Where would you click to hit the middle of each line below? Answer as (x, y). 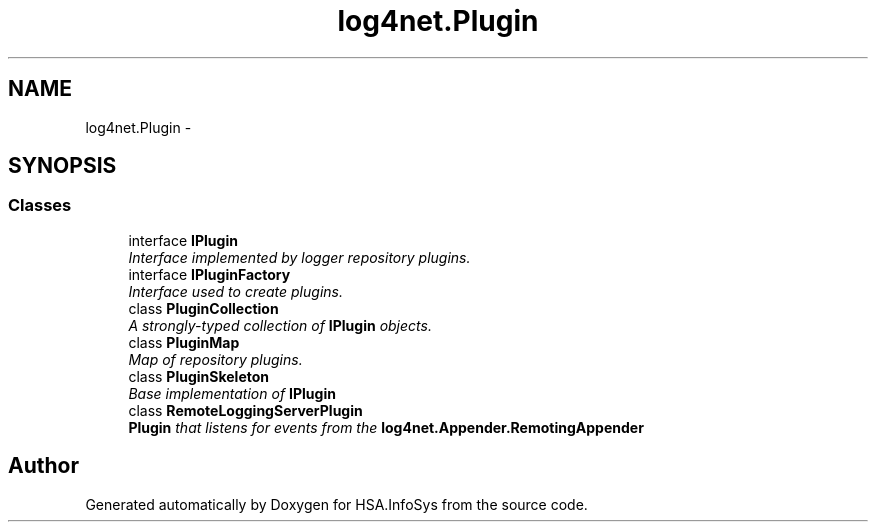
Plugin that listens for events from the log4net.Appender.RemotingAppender (386, 427)
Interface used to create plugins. (235, 291)
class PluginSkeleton (199, 376)
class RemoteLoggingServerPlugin (245, 410)
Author (43, 466)
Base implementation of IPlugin (232, 393)
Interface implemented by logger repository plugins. (299, 257)
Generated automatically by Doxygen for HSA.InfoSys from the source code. (336, 504)
